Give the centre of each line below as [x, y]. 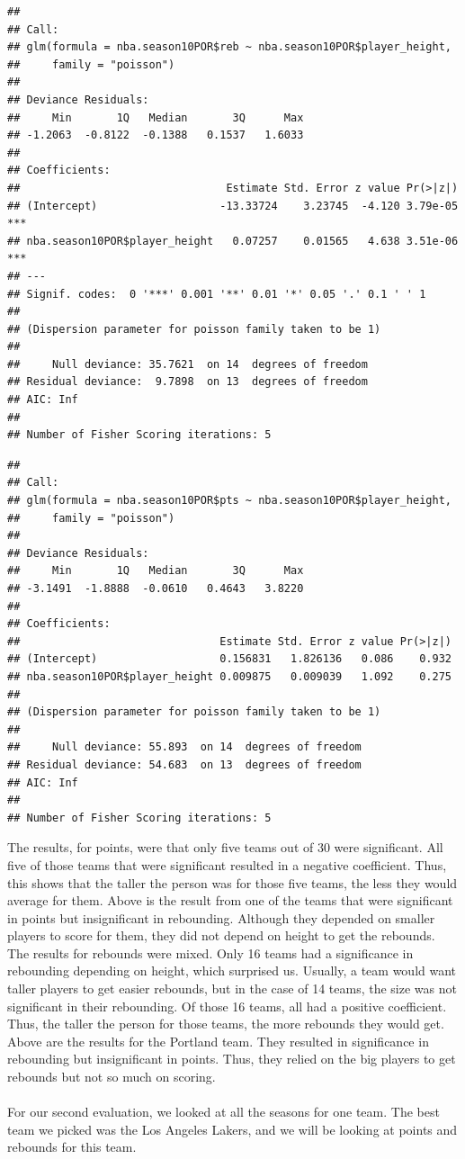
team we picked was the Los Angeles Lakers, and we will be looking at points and [232, 1129]
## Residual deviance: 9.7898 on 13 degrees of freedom [188, 382]
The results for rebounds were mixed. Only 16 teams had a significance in [210, 952]
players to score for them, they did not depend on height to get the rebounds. [221, 935]
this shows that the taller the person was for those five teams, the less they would [232, 882]
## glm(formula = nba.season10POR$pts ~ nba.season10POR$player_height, [229, 501]
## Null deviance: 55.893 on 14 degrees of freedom [184, 747]
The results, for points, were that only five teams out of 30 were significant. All [225, 847]
